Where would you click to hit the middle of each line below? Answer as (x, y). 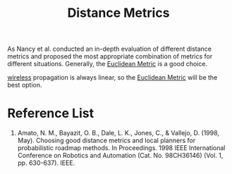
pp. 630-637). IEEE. (46, 163)
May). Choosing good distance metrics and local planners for (106, 141)
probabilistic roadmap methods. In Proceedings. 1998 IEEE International (121, 148)
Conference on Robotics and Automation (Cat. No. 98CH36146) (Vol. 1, (120, 156)
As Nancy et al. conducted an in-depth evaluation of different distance (109, 49)
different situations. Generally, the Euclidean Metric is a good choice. (108, 64)
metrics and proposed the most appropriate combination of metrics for (110, 56)
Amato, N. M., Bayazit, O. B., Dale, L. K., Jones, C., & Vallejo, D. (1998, (118, 133)
